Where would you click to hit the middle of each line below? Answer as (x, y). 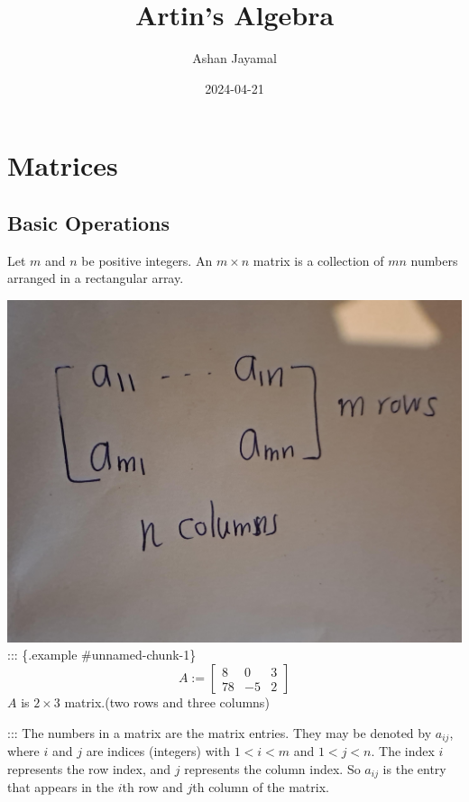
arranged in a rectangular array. (96, 278)
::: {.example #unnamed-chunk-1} (102, 655)
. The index (403, 751)
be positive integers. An (147, 260)
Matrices (63, 165)
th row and (152, 787)
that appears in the (60, 787)
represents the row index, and (89, 768)
